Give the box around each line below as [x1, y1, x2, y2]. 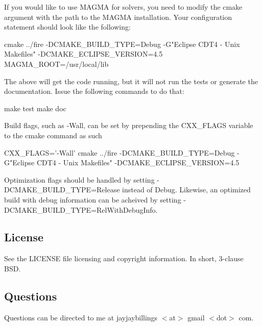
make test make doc [4, 103, 66, 113]
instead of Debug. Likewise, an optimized [122, 184, 251, 195]
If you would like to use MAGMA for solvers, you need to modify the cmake [4, 2, 243, 12]
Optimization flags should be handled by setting [4, 174, 155, 185]
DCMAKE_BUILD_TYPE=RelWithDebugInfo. [4, 204, 158, 215]
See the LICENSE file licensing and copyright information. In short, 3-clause [4, 253, 244, 264]
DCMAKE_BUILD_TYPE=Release [4, 184, 120, 195]
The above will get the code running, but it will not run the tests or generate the [4, 76, 258, 86]
